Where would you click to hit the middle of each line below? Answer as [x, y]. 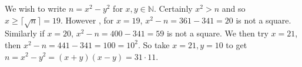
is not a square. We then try [217, 33]
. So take [154, 44]
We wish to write [36, 8]
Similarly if [25, 33]
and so [234, 8]
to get [236, 44]
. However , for [87, 20]
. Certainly [173, 8]
